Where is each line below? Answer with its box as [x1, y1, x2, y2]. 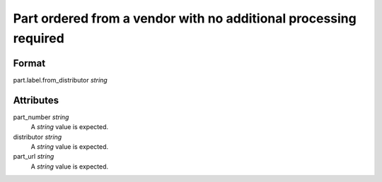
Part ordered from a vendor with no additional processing [13, 11, 357, 26]
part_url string [13, 152, 54, 161]
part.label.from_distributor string [13, 75, 108, 84]
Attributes [13, 94, 59, 106]
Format [13, 57, 46, 69]
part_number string [13, 113, 69, 121]
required [13, 30, 65, 46]
